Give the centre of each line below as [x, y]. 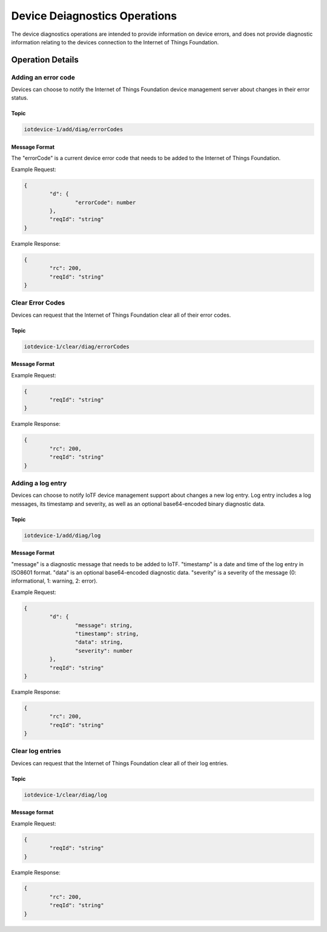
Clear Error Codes [38, 303]
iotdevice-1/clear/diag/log [65, 795]
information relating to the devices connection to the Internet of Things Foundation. [115, 42]
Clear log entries [36, 751]
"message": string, [104, 625]
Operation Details [45, 60]
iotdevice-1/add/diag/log [62, 535]
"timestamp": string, [107, 633]
